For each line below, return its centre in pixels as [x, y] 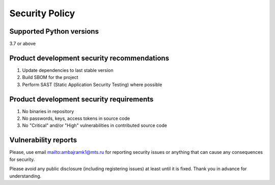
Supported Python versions [54, 31]
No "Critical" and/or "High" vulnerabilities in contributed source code [95, 125]
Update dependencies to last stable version [68, 70]
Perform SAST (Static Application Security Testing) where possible [92, 85]
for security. [22, 159]
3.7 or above [22, 44]
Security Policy [42, 13]
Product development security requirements [81, 99]
